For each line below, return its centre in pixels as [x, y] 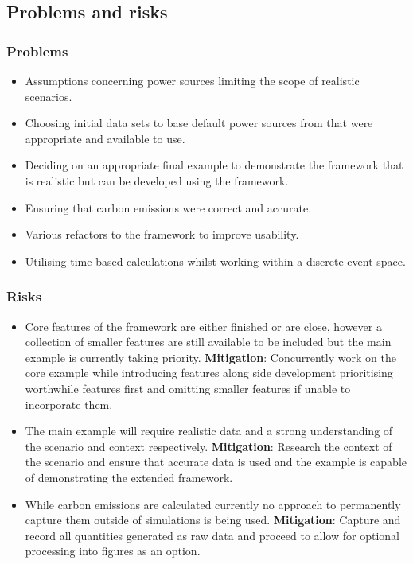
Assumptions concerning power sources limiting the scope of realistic [192, 80]
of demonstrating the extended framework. [129, 477]
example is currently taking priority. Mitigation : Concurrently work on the [210, 357]
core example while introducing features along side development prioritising [209, 373]
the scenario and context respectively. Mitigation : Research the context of [208, 446]
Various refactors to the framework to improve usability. [162, 234]
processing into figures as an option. [113, 551]
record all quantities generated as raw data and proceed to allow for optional [212, 535]
